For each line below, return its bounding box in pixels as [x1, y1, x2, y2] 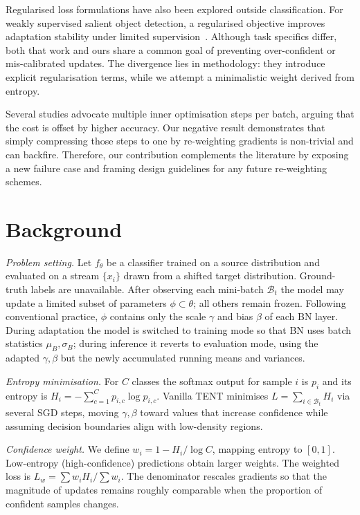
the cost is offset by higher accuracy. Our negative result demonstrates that [6, 120, 325, 134]
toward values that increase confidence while [140, 405, 328, 420]
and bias [217, 309, 253, 324]
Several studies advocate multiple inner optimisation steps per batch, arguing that [6, 106, 354, 121]
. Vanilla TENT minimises [156, 388, 269, 402]
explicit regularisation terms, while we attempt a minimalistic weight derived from [6, 69, 355, 84]
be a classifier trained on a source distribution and [106, 254, 320, 269]
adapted [6, 350, 40, 365]
